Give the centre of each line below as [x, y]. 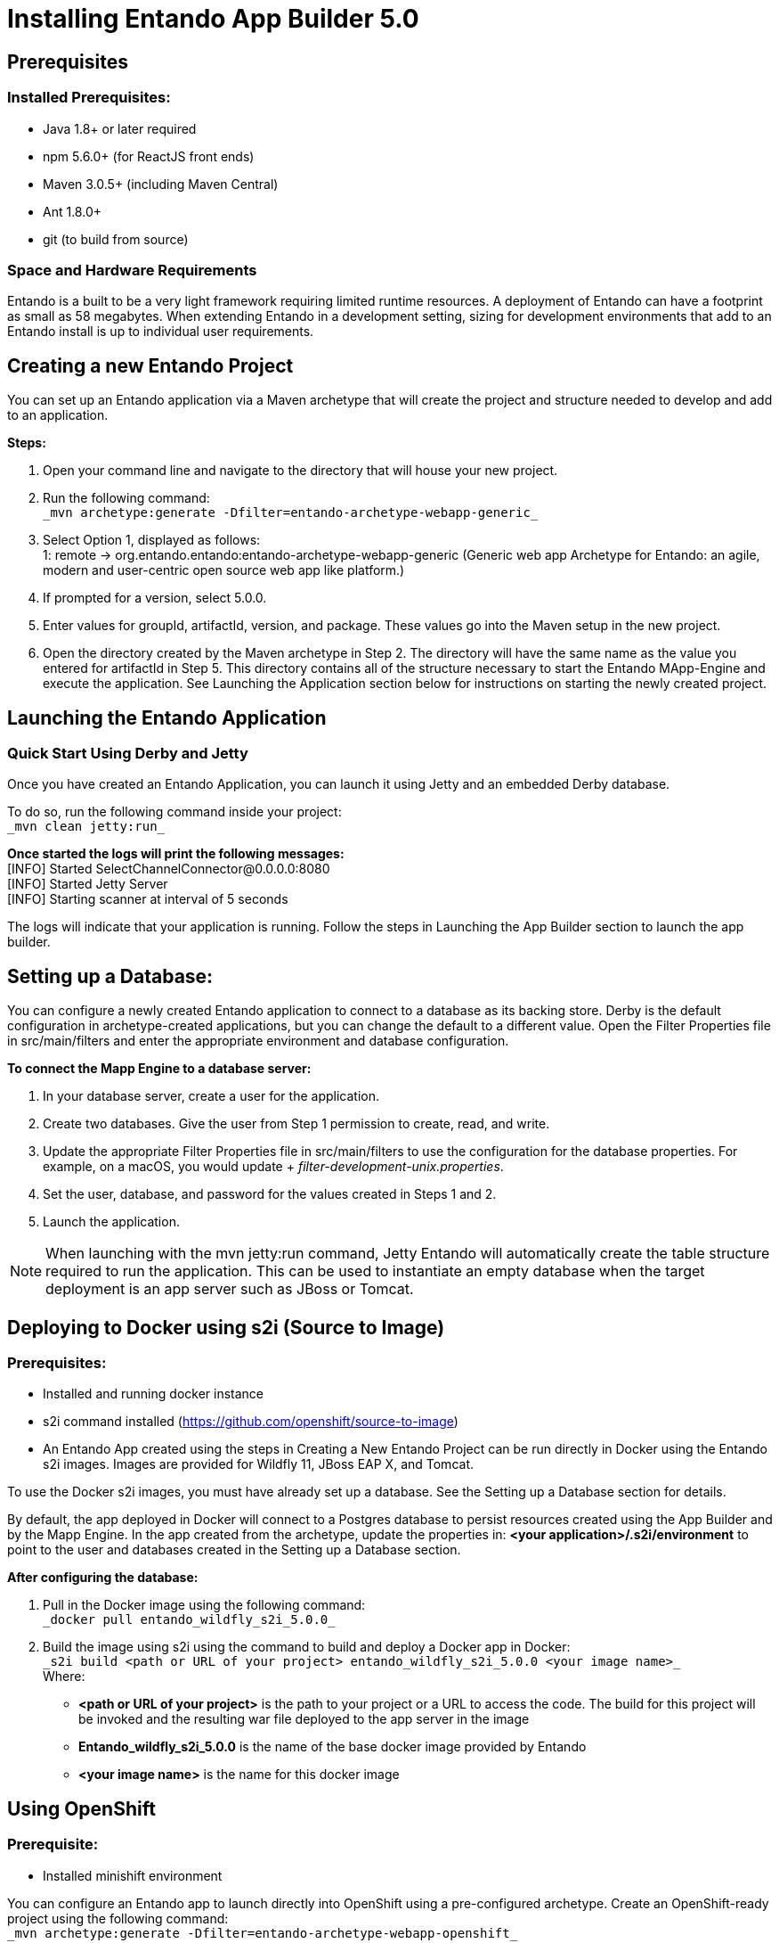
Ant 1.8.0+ [72, 211]
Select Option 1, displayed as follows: [152, 540]
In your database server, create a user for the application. [211, 1096]
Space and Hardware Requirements [132, 270]
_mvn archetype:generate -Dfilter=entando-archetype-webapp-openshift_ [263, 1933]
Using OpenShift [81, 1808]
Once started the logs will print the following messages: [176, 854]
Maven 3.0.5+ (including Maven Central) [161, 184]
